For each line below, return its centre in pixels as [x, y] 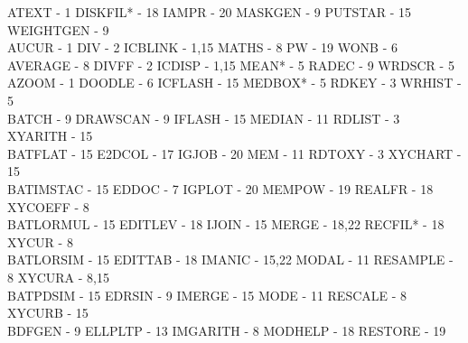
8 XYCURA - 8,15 [58, 277]
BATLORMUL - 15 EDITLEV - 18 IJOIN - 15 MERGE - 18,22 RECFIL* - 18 [226, 224]
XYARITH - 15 [50, 136]
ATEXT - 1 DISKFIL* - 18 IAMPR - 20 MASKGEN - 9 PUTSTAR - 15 [210, 12]
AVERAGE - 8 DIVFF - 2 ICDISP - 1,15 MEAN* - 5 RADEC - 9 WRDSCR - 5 [231, 65]
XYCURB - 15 [48, 313]
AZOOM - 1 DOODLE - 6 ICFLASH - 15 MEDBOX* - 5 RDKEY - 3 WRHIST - [234, 83]
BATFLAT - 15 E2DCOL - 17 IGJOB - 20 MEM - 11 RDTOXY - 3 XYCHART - [234, 153]
